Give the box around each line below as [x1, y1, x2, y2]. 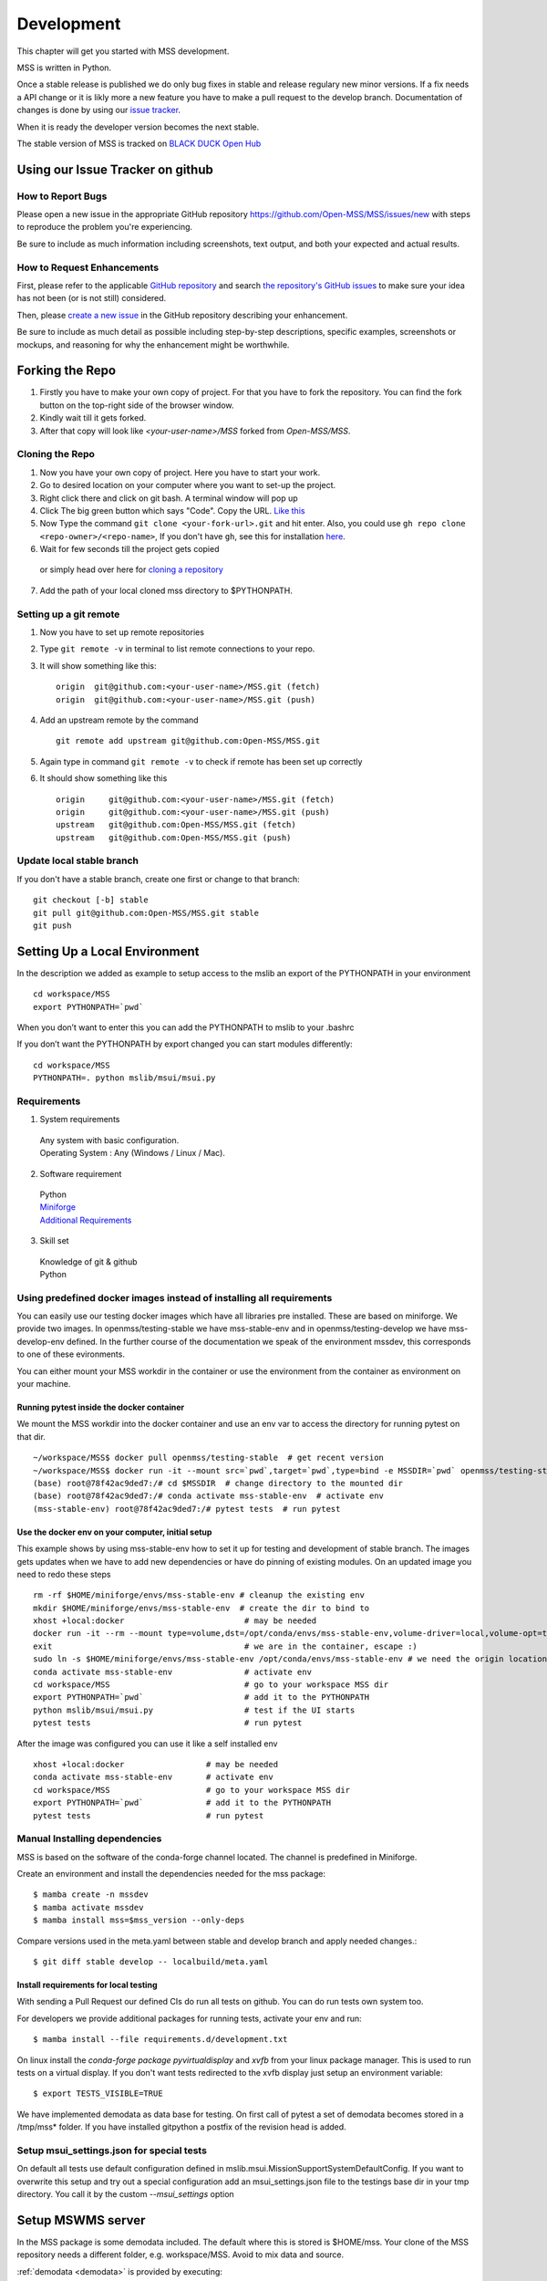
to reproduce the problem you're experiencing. [16, 222, 193, 233]
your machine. [16, 1379, 71, 1390]
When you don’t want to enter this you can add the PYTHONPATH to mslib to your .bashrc [16, 1022, 355, 1033]
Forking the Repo [16, 363, 117, 379]
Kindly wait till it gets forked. [39, 412, 147, 423]
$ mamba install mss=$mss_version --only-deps [33, 1915, 245, 1925]
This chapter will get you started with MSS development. [16, 46, 230, 57]
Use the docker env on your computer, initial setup [16, 1526, 212, 1537]
